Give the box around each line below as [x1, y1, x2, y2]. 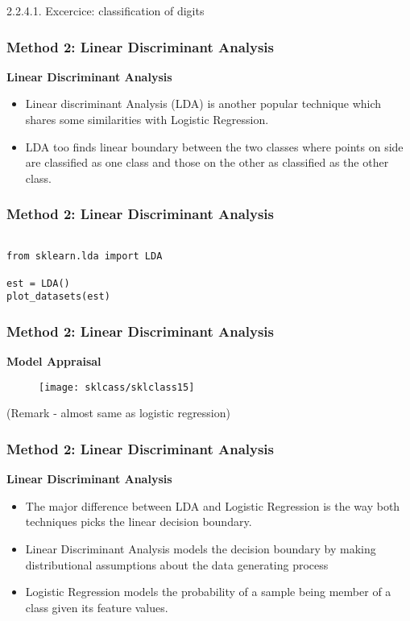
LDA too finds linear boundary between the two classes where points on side [25, 138, 404, 155]
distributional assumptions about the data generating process [25, 556, 329, 573]
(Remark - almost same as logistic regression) [6, 404, 230, 421]
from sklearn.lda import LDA [6, 250, 163, 263]
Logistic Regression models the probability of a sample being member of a [25, 583, 391, 600]
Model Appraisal [6, 353, 101, 370]
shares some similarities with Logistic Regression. [25, 111, 269, 127]
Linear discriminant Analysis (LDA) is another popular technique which [25, 95, 382, 112]
